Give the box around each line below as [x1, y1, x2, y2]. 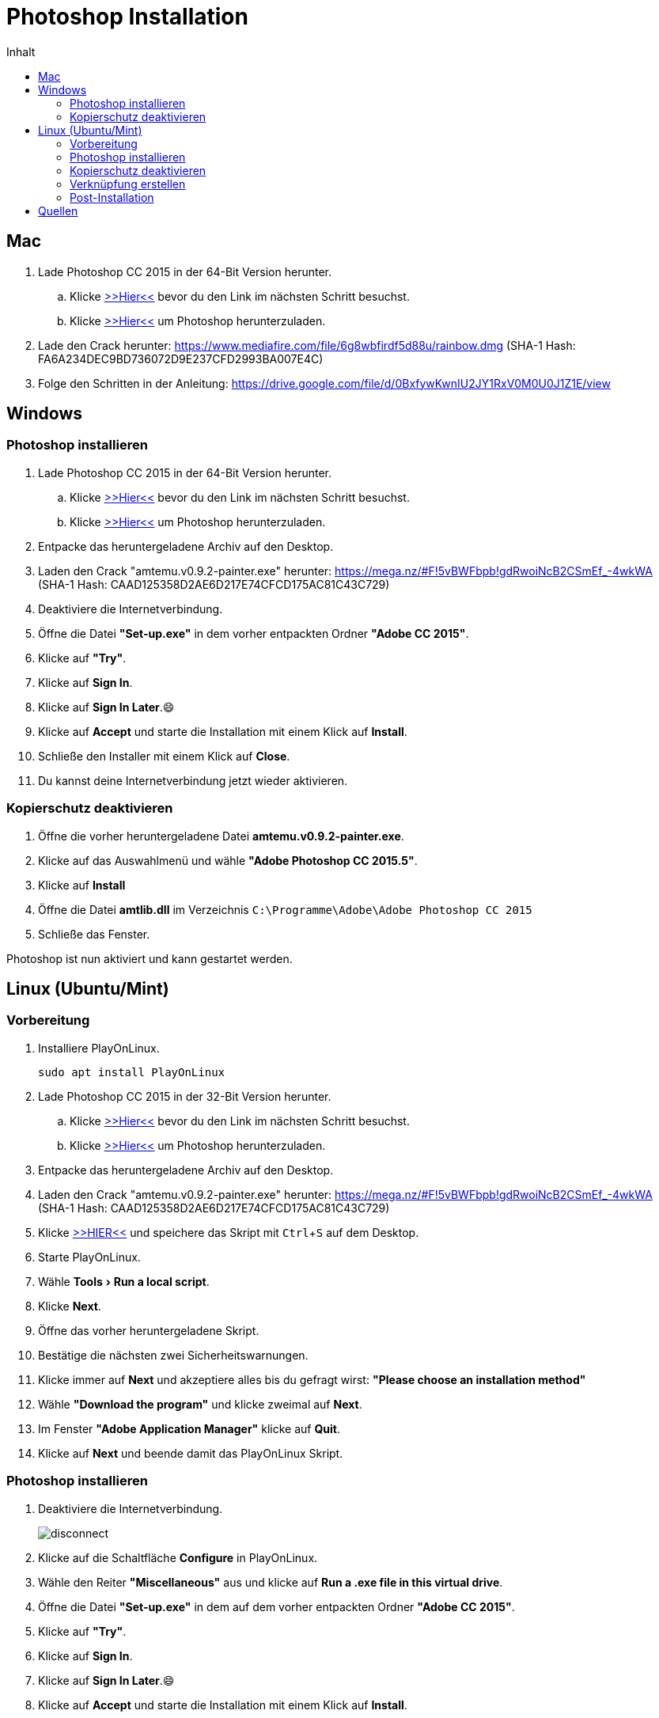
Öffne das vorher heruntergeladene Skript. [38, 1323, 259, 1337]
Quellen [38, 203, 78, 218]
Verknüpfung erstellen [70, 176, 186, 191]
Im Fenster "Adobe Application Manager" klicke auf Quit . [38, 1421, 341, 1435]
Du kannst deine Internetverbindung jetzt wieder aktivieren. [38, 773, 348, 787]
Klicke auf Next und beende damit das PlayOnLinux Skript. [38, 1446, 343, 1460]
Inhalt [6, 44, 36, 59]
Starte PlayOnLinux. [38, 1250, 141, 1264]
